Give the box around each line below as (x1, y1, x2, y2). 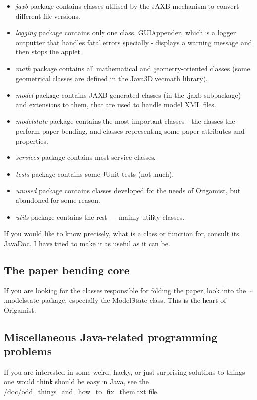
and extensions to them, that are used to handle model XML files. (15, 99, 216, 109)
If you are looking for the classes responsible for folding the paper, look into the (4, 285, 246, 296)
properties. (15, 135, 48, 146)
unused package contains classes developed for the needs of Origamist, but (15, 185, 241, 196)
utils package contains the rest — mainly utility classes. (15, 211, 185, 222)
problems (4, 344, 52, 359)
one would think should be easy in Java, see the (4, 376, 149, 387)
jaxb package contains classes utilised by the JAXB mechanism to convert (15, 1, 239, 11)
